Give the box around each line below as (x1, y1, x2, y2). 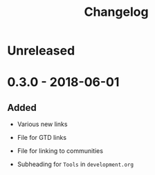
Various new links (17, 120, 68, 128)
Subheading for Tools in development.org (17, 160, 134, 169)
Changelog (84, 4, 149, 20)
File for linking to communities (17, 147, 104, 155)
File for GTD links (17, 134, 67, 142)
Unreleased (7, 43, 75, 59)
